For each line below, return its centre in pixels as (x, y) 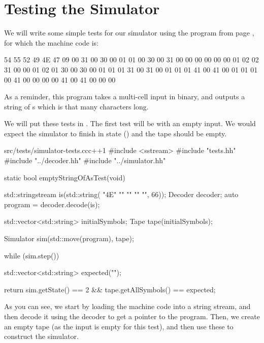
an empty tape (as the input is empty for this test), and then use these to (119, 326)
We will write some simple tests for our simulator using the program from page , (129, 33)
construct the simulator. (41, 336)
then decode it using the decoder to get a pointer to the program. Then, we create (132, 316)
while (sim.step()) (32, 255)
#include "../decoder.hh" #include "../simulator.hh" (85, 160)
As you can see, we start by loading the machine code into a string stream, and (127, 306)
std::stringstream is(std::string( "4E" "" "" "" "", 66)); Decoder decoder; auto (121, 194)
